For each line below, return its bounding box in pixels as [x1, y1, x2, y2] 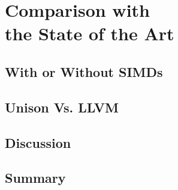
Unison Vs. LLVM [5, 97, 119, 116]
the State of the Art [5, 21, 174, 46]
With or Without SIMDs [5, 62, 163, 81]
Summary [5, 168, 66, 187]
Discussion [5, 133, 71, 152]
